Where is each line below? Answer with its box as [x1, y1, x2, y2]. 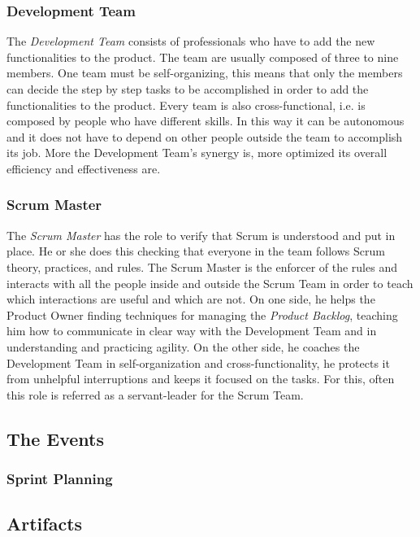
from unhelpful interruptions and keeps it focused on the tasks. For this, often [6, 370, 395, 387]
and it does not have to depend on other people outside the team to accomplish [6, 128, 403, 145]
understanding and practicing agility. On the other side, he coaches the [6, 338, 360, 355]
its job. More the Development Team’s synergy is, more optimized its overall [6, 144, 388, 161]
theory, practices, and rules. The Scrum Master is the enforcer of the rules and [6, 258, 397, 275]
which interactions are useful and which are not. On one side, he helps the [6, 290, 375, 308]
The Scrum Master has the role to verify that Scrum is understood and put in [6, 226, 396, 243]
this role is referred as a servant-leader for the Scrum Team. [6, 386, 304, 403]
